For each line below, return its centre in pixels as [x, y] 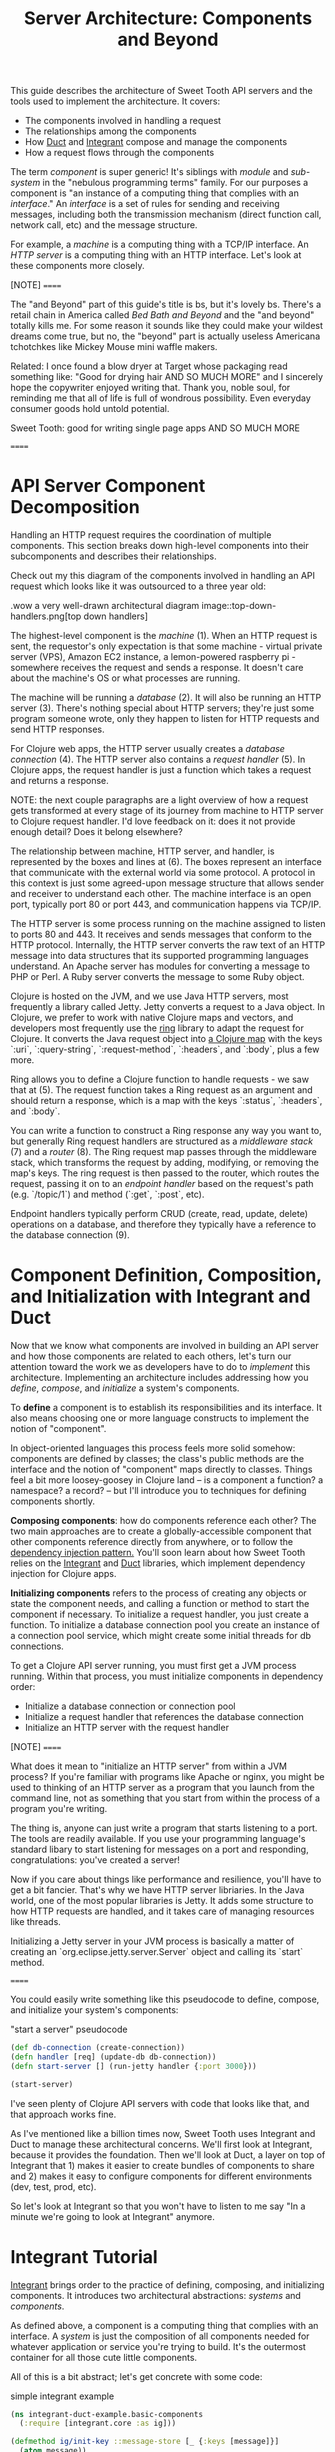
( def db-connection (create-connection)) [98, 2048]
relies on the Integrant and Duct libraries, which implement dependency [158, 1563]
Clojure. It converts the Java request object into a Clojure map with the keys [166, 1039]
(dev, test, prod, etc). [53, 2186]
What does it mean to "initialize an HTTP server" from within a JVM [149, 1766]
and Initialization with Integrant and [160, 1296]
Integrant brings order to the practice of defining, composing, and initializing [167, 2284]
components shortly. [52, 1501]
